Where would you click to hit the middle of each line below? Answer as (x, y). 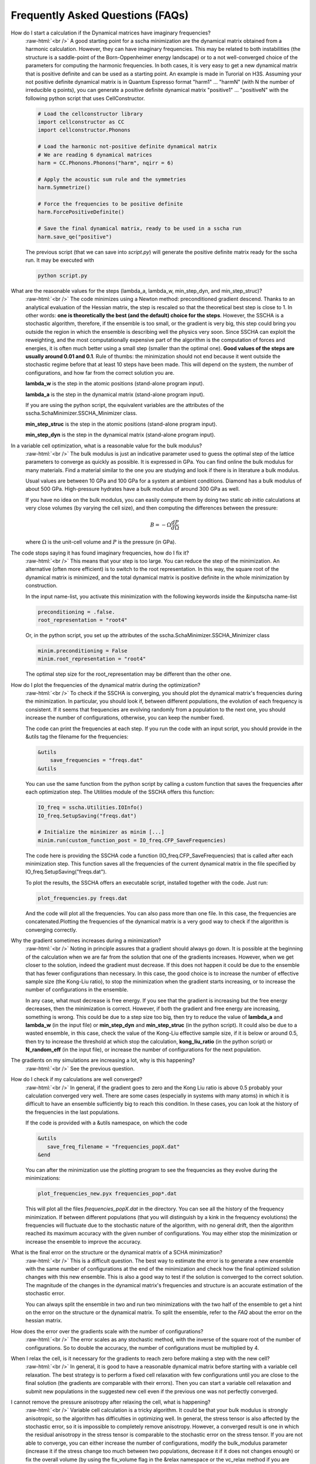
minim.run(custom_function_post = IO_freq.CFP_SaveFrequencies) (132, 840)
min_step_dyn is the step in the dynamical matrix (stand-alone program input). (121, 435)
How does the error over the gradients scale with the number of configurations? (107, 1331)
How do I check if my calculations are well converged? (77, 1079)
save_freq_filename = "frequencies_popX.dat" (114, 1147)
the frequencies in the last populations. (73, 1112)
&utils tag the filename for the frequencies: (77, 737)
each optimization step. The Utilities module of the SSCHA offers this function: (120, 792)
